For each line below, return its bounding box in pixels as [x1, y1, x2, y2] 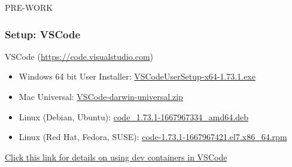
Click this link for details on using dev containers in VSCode [5, 150, 227, 163]
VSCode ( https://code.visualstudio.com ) [5, 50, 154, 62]
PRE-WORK [5, 1, 53, 13]
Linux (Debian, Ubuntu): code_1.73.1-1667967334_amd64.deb [19, 110, 248, 123]
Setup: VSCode [5, 26, 81, 41]
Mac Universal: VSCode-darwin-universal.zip [19, 90, 183, 102]
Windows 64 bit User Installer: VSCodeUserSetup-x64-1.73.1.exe [19, 70, 255, 83]
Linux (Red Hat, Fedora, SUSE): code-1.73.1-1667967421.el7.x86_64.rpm [19, 130, 287, 143]
